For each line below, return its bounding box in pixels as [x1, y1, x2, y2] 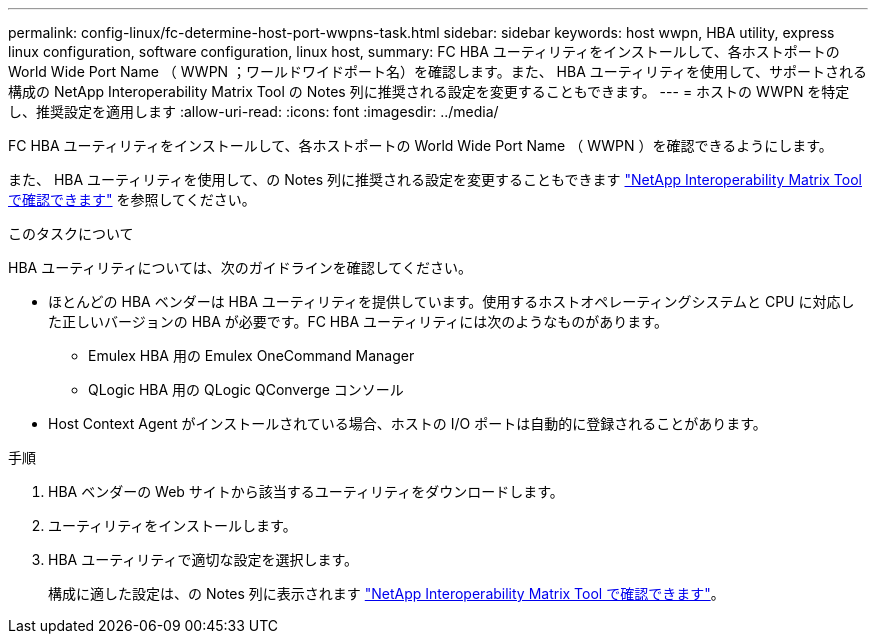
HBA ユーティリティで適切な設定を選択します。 [48, 551, 359, 568]
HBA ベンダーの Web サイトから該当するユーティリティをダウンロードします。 [48, 483, 564, 500]
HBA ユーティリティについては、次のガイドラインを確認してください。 [8, 259, 472, 276]
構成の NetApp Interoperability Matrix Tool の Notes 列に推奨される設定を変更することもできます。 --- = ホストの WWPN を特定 [8, 83, 850, 100]
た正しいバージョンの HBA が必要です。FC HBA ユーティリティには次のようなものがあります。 [48, 313, 668, 330]
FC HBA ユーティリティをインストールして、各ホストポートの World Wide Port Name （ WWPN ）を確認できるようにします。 [8, 137, 833, 154]
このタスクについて [8, 225, 134, 242]
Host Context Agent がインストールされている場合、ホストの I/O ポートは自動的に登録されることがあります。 [48, 415, 767, 432]
